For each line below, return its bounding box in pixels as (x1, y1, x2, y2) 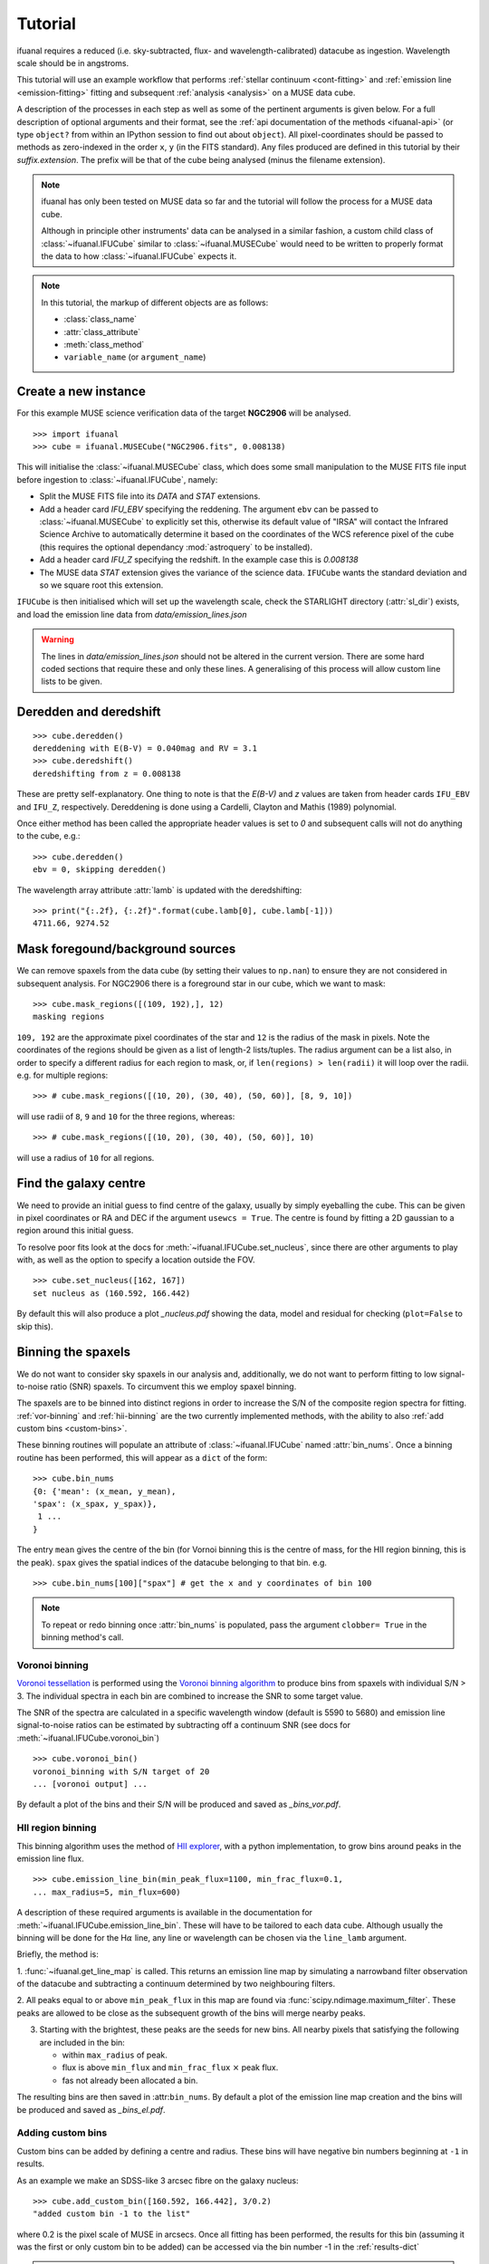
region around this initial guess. (16, 1225, 134, 1236)
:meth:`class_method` (63, 339, 145, 350)
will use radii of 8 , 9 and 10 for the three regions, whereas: (16, 1110, 235, 1122)
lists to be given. (41, 676, 103, 687)
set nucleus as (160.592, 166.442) (33, 1288, 191, 1299)
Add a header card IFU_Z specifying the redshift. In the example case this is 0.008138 (39, 554, 359, 565)
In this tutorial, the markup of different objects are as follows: (41, 297, 269, 308)
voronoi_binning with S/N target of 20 (33, 1766, 210, 1777)
